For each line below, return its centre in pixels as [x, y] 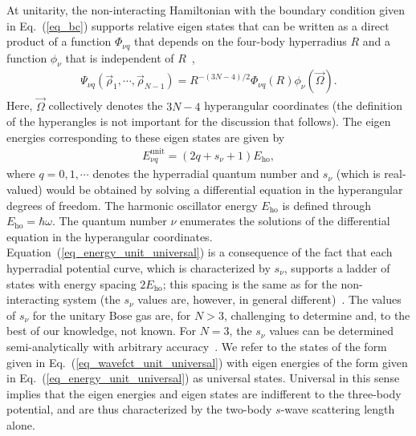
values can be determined [332, 331]
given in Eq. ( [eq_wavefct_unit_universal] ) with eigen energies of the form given [207, 362]
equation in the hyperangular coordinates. [110, 236]
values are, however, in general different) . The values [269, 299]
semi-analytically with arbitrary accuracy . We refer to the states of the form [197, 346]
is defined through [327, 205]
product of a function [59, 41]
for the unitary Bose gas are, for [112, 315]
